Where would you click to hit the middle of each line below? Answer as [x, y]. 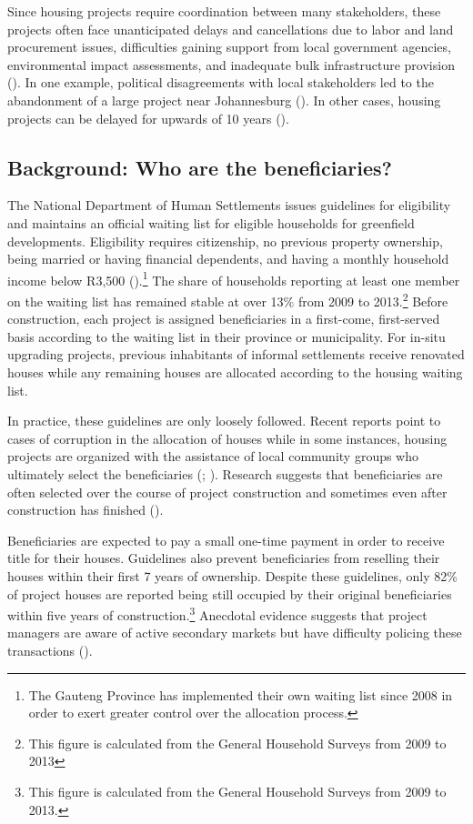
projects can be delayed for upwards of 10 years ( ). [148, 118]
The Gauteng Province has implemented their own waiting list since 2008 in [241, 694]
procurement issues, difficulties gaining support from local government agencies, [229, 47]
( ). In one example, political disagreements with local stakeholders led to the [221, 82]
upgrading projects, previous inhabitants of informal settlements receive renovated [236, 354]
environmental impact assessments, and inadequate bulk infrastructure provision [231, 64]
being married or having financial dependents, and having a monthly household [228, 259]
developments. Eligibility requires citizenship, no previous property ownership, [225, 241]
